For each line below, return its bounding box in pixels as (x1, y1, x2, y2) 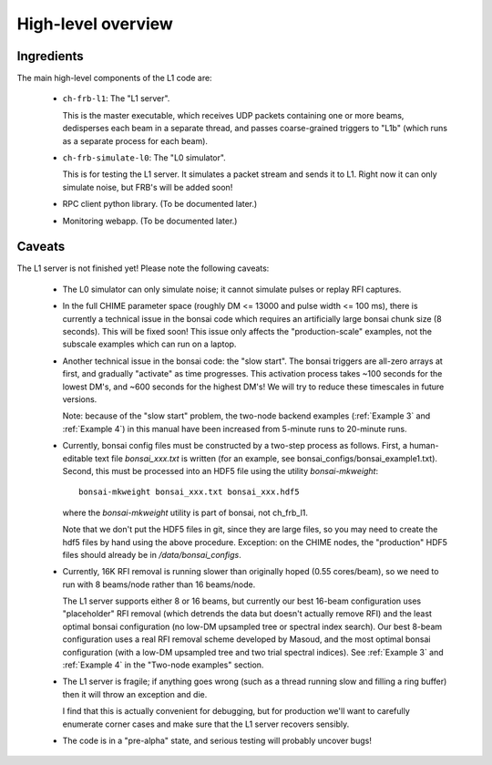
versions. (62, 394, 97, 405)
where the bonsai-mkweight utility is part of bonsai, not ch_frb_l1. (62, 507, 309, 518)
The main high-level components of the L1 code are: (16, 73, 213, 84)
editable (62, 452, 93, 464)
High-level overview (16, 14, 173, 34)
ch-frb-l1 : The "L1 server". (62, 93, 170, 104)
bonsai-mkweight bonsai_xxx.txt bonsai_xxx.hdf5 (78, 487, 300, 497)
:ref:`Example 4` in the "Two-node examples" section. (62, 659, 264, 670)
